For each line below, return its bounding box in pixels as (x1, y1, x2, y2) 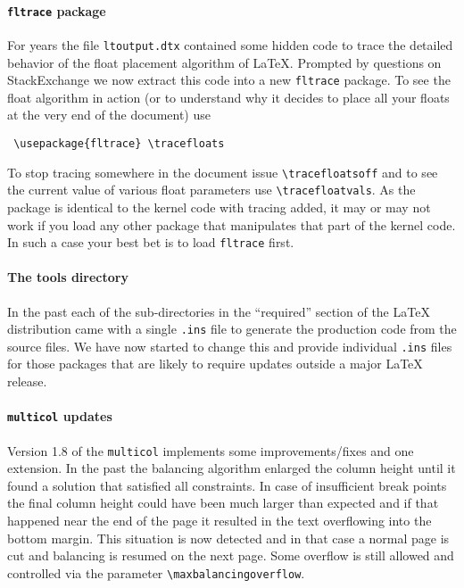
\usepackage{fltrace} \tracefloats (13, 137, 225, 150)
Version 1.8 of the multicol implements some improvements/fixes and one (7, 441, 414, 460)
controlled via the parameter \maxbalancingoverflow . (7, 563, 305, 582)
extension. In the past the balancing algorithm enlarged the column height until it (7, 459, 456, 477)
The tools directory (7, 268, 128, 286)
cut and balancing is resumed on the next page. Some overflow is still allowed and (7, 546, 454, 565)
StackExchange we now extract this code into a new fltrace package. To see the (7, 70, 451, 89)
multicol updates (7, 407, 112, 426)
